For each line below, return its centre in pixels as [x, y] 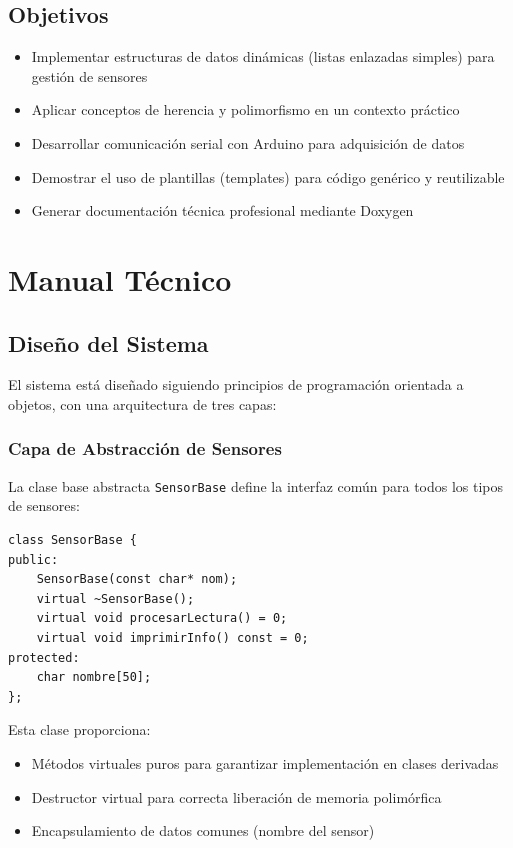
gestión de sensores [89, 75]
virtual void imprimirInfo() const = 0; [172, 637]
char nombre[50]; [94, 677]
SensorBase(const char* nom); [137, 579]
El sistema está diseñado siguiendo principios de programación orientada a [236, 384]
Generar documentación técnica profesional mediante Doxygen [222, 210]
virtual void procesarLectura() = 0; [162, 618]
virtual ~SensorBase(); [115, 598]
